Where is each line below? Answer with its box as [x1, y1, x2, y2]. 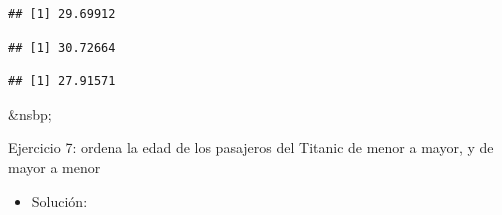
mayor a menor [8, 156, 101, 177]
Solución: [31, 190, 88, 211]
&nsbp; [8, 103, 52, 124]
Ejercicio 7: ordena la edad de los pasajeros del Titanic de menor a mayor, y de [8, 137, 494, 158]
